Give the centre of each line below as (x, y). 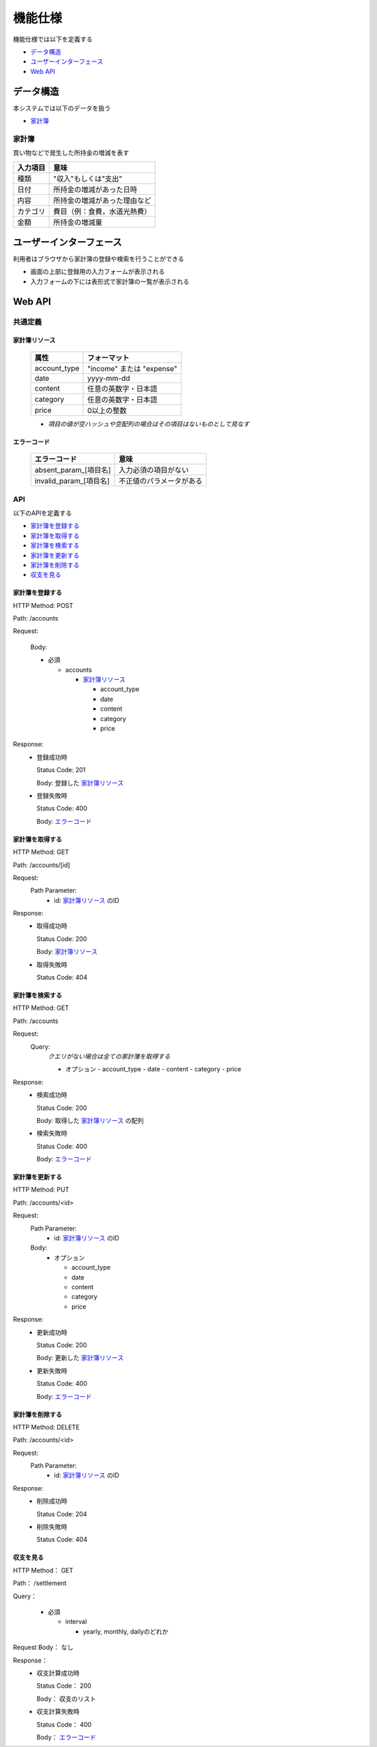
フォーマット (109, 358)
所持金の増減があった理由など (102, 201)
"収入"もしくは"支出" (88, 178)
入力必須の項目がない (154, 470)
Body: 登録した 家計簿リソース (80, 783)
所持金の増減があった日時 (95, 189)
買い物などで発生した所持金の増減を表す (71, 153)
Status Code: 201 (61, 770)
